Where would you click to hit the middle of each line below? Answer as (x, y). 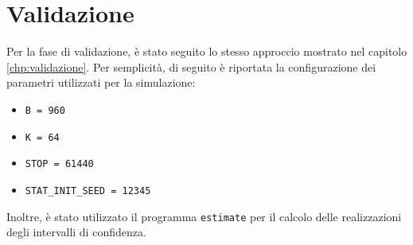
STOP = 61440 (59, 164)
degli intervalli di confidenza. (76, 232)
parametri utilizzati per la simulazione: (101, 82)
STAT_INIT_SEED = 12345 (88, 191)
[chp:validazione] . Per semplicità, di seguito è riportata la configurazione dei (191, 66)
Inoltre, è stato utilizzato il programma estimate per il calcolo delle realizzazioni (204, 216)
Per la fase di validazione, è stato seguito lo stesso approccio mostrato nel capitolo (207, 51)
